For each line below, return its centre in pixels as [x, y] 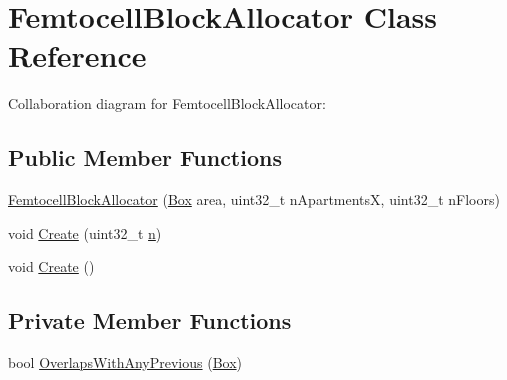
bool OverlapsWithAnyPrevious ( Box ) [125, 362]
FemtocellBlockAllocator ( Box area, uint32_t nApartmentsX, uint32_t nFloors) [254, 199]
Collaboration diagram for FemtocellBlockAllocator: [167, 103]
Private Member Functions [150, 320]
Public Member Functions [145, 157]
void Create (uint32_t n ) [85, 232]
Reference [77, 55]
